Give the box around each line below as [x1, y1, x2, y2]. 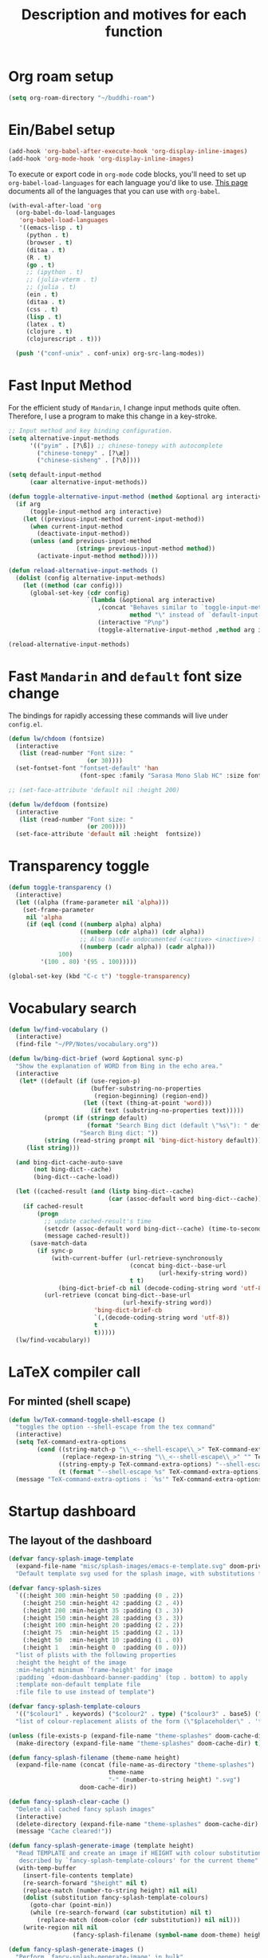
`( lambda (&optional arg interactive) [86, 597, 216, 604]
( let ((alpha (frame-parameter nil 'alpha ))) [15, 898, 170, 906]
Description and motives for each [21, 6, 247, 24]
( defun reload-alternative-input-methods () [8, 566, 159, 574]
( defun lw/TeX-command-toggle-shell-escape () [8, 1416, 166, 1424]
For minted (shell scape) [8, 1395, 132, 1409]
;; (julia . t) [26, 283, 77, 291]
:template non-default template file [15, 1681, 141, 1689]
